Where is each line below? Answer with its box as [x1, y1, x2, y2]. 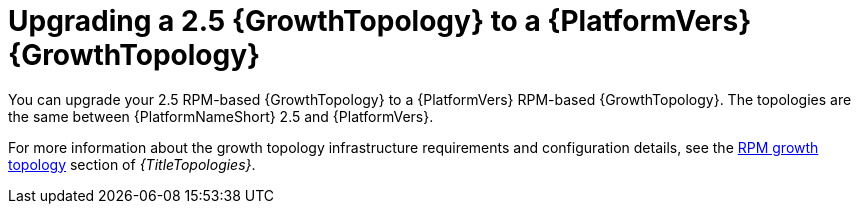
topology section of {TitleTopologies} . [8, 155, 256, 173]
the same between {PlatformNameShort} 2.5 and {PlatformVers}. [8, 107, 434, 125]
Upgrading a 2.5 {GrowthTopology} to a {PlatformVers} [8, 4, 752, 38]
